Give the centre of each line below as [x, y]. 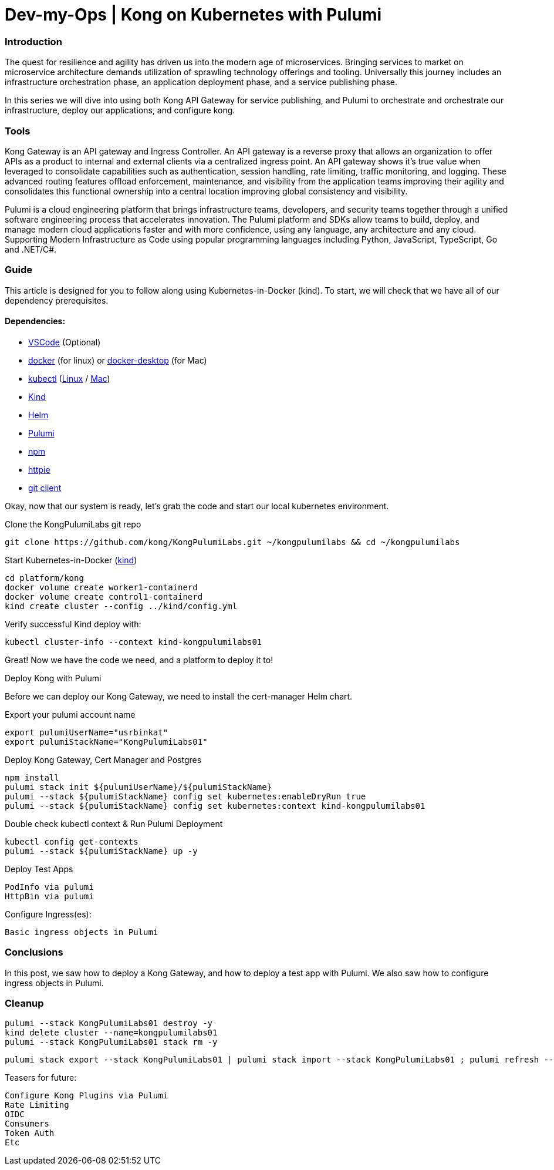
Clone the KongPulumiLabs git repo [73, 524]
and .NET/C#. [31, 249]
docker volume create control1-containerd [104, 596]
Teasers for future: [41, 1078]
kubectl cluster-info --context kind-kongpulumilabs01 [134, 642]
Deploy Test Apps [39, 869]
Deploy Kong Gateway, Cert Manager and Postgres [103, 759]
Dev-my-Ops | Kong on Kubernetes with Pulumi [193, 15]
